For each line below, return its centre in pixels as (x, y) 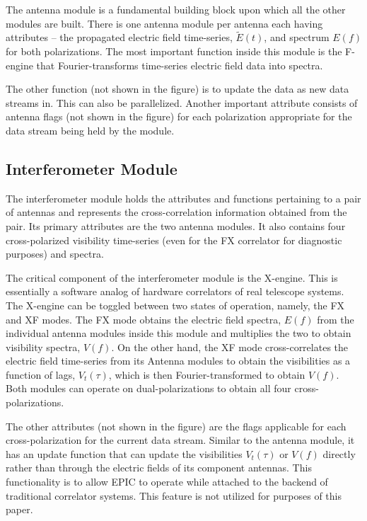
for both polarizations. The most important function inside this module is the (174, 51)
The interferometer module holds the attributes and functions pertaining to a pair (183, 198)
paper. (19, 509)
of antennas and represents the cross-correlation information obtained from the (176, 212)
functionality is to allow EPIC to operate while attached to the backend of (167, 482)
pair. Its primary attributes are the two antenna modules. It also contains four (176, 225)
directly (339, 453)
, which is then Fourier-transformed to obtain (207, 374)
